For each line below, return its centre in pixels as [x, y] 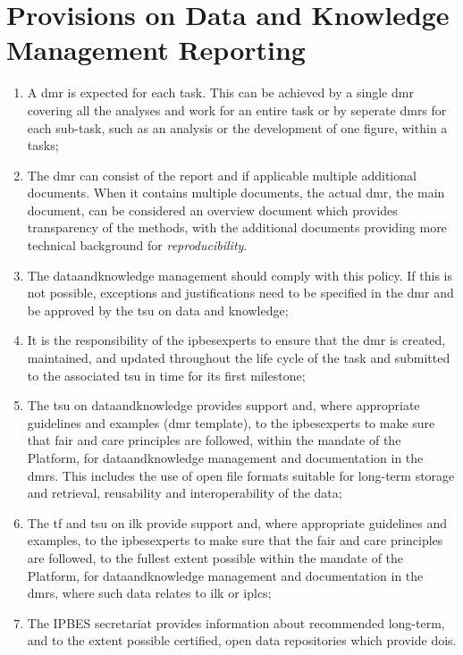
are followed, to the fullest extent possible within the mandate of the [215, 557]
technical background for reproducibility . [137, 245]
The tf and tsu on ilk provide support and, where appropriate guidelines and [237, 522]
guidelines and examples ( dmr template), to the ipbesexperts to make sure [231, 422]
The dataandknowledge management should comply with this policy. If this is [240, 275]
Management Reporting [156, 50]
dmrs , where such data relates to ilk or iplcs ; [149, 593]
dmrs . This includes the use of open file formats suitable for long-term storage [241, 475]
